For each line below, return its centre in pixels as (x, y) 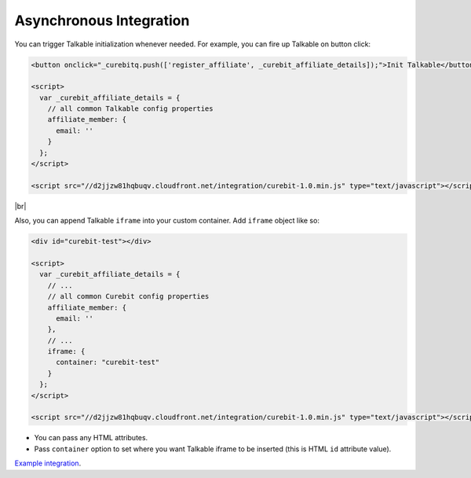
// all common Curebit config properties (128, 296)
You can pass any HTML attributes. (91, 438)
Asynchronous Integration (102, 20)
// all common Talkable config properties (130, 109)
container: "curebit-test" (108, 362)
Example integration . (48, 463)
